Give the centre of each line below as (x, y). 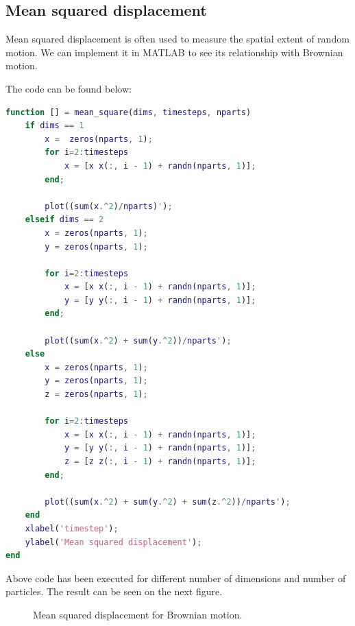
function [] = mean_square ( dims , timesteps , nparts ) (128, 112)
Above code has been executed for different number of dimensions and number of (176, 578)
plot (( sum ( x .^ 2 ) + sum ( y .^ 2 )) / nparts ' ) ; (138, 340)
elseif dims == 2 (64, 220)
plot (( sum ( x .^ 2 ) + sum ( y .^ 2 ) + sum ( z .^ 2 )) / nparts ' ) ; (168, 502)
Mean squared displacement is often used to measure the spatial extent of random (177, 39)
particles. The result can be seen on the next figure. (114, 591)
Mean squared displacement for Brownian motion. (138, 614)
